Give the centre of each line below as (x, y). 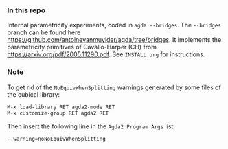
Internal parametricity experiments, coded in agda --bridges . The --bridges (114, 25)
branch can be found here (44, 32)
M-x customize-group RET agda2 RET (58, 113)
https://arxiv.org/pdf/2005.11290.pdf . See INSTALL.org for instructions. (106, 54)
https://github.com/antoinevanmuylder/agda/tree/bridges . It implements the (114, 40)
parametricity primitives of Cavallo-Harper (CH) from (82, 47)
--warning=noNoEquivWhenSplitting (57, 139)
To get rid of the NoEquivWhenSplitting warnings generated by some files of (114, 87)
